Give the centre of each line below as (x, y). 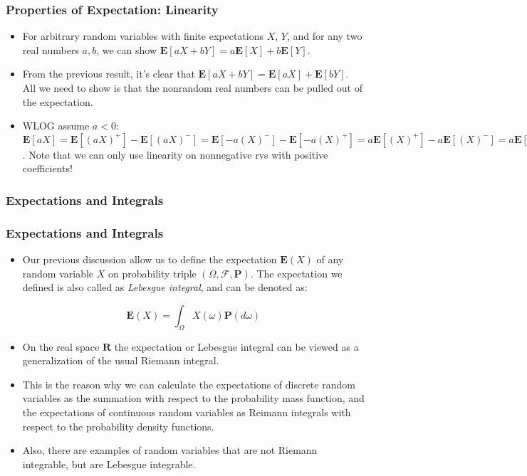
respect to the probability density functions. (118, 426)
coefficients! (47, 168)
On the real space (61, 346)
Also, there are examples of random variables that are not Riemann (170, 450)
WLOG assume (56, 126)
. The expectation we (296, 273)
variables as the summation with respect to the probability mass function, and (193, 398)
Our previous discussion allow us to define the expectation (150, 259)
